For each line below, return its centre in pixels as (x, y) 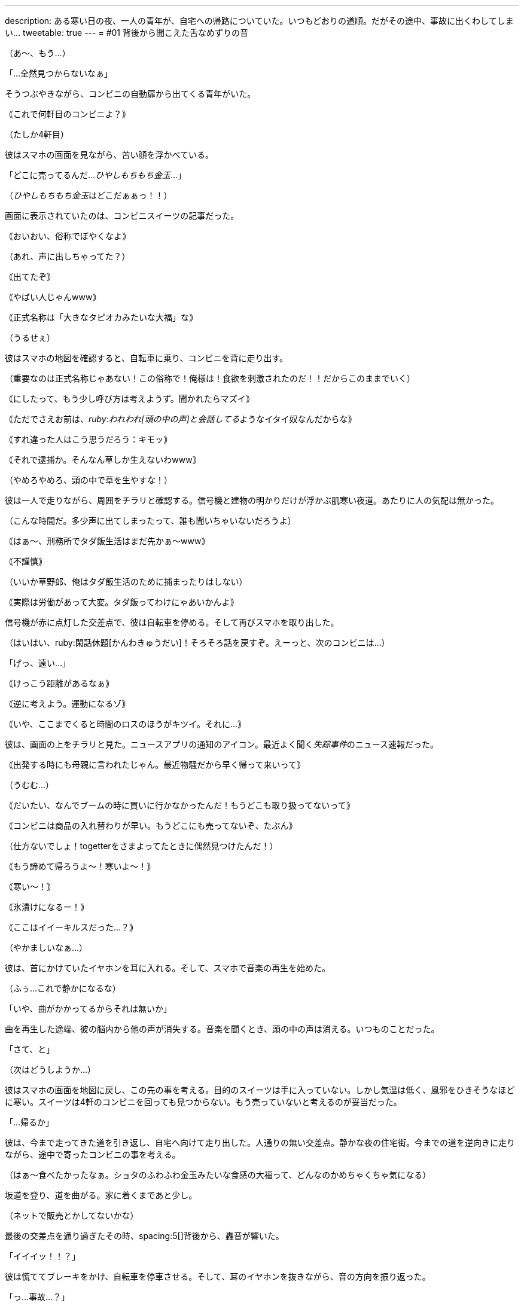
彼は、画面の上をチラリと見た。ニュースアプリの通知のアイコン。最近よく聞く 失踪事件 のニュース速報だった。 (222, 744)
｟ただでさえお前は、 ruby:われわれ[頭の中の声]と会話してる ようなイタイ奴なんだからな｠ (181, 419)
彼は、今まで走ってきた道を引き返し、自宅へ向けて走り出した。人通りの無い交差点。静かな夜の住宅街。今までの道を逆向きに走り (260, 1142)
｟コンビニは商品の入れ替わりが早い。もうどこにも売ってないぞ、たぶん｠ (151, 826)
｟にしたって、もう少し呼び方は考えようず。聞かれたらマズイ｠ (130, 399)
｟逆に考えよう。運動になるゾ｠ (68, 704)
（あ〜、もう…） (38, 53)
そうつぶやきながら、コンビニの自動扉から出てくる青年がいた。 (130, 94)
